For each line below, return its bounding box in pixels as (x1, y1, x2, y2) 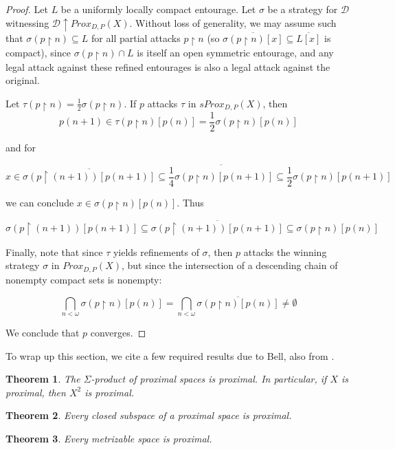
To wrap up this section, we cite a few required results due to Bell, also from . (5, 348, 335, 363)
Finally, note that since (5, 244, 103, 259)
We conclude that (5, 325, 80, 339)
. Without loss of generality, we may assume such (129, 15, 337, 30)
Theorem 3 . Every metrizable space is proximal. (5, 431, 212, 445)
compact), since (5, 45, 71, 59)
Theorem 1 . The (5, 372, 80, 386)
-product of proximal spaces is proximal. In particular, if (91, 372, 327, 386)
